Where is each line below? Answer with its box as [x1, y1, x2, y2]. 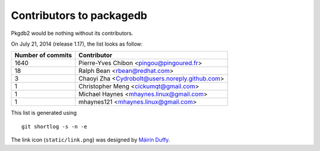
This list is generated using [11, 110, 77, 117]
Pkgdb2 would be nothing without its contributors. [11, 30, 133, 37]
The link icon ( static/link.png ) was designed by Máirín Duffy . [11, 136, 170, 143]
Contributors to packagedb [11, 9, 148, 22]
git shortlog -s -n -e [21, 123, 88, 130]
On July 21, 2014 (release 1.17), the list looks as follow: [11, 40, 143, 47]
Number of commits [14, 51, 72, 59]
